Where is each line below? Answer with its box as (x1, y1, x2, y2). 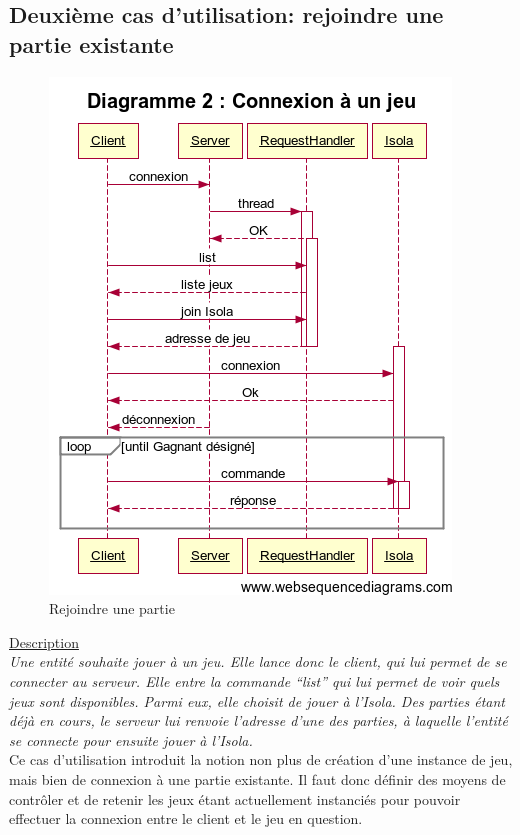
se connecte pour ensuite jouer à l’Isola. (9, 729, 253, 750)
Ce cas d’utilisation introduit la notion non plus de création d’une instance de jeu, (9, 749, 513, 770)
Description (9, 631, 79, 652)
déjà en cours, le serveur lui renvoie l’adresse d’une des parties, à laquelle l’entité (9, 710, 508, 731)
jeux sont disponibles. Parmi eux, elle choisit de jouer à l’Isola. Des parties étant (9, 690, 506, 711)
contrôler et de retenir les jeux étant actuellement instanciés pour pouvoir (9, 788, 461, 809)
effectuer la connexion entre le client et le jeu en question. (9, 808, 363, 829)
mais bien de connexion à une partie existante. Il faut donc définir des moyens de (9, 768, 506, 789)
